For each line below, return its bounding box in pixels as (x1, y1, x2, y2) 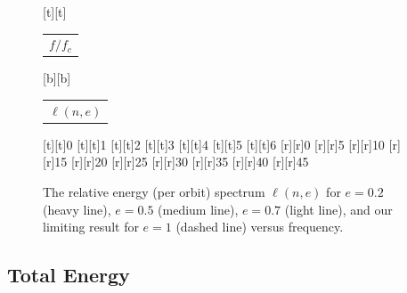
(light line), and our (284, 199, 393, 218)
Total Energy (7, 261, 130, 289)
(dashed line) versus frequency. (175, 217, 344, 236)
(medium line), (158, 199, 239, 218)
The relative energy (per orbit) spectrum (43, 183, 265, 201)
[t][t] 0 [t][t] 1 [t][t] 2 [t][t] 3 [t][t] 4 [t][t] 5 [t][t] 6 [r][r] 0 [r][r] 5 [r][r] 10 (43, 134, 385, 153)
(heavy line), (43, 199, 111, 218)
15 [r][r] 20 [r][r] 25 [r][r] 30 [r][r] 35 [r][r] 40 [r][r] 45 (54, 152, 309, 171)
